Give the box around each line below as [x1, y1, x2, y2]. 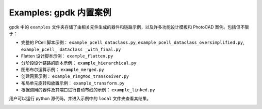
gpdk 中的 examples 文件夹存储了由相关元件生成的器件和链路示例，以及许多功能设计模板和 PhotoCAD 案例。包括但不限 [9, 24, 249, 30]
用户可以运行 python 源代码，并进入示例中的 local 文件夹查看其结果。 [9, 95, 151, 101]
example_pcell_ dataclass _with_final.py [21, 46, 121, 52]
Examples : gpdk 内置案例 [9, 7, 112, 18]
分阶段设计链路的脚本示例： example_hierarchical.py [21, 60, 137, 66]
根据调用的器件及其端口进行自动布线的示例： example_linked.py [21, 87, 155, 93]
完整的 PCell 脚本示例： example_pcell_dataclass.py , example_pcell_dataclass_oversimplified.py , [21, 40, 245, 45]
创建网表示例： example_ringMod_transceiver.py [21, 73, 129, 79]
